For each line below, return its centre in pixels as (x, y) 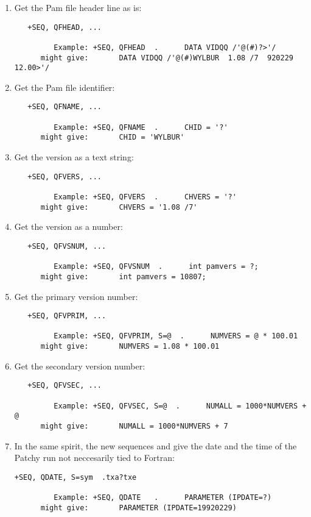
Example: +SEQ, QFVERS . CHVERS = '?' (145, 197)
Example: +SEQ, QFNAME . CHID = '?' (141, 127)
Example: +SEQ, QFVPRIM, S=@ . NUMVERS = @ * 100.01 (176, 336)
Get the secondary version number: (80, 365)
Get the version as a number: (68, 226)
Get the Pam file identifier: (65, 87)
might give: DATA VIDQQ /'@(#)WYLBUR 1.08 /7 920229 (167, 58)
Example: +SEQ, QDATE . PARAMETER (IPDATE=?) (163, 498)
